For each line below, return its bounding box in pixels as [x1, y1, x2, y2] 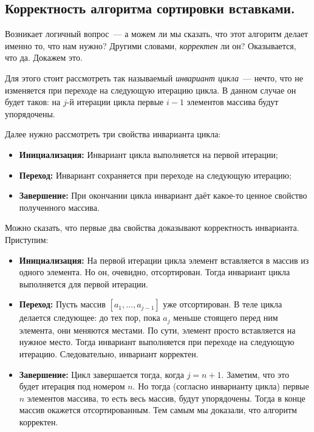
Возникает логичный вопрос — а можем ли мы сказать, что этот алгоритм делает [5, 27, 309, 40]
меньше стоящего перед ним [173, 311, 278, 324]
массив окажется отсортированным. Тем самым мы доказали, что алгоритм [19, 403, 297, 416]
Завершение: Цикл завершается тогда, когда [19, 368, 184, 380]
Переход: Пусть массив [19, 298, 106, 310]
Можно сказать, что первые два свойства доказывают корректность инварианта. [5, 221, 299, 234]
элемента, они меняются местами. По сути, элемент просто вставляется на [19, 323, 296, 336]
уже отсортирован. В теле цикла [163, 298, 282, 310]
